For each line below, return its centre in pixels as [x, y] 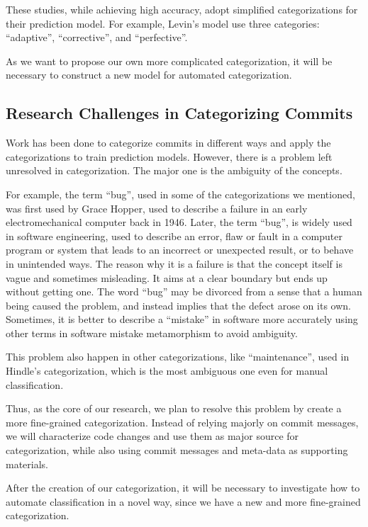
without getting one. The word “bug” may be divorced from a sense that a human [184, 291]
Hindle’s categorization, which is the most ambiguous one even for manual [167, 371]
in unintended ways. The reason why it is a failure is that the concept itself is [174, 263]
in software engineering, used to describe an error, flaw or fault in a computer [174, 236]
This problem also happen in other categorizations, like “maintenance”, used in [178, 357]
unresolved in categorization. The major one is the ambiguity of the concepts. [174, 170]
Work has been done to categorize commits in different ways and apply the [168, 143]
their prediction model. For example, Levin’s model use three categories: [163, 23]
